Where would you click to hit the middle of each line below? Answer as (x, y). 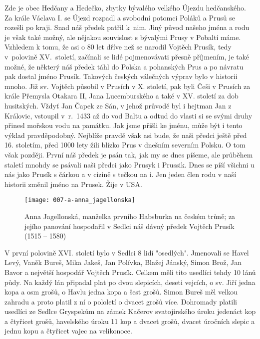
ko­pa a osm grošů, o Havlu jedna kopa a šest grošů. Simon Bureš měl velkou (121, 292)
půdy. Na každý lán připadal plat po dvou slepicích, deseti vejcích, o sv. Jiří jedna (130, 282)
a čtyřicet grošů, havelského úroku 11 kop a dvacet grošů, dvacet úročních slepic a (130, 321)
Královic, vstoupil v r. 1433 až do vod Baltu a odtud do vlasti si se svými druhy (129, 115)
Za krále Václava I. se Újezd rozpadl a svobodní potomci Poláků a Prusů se (120, 17)
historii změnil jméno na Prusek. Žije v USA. (73, 184)
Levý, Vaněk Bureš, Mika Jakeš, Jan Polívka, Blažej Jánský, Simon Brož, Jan (123, 262)
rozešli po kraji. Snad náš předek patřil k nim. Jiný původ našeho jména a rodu (127, 27)
